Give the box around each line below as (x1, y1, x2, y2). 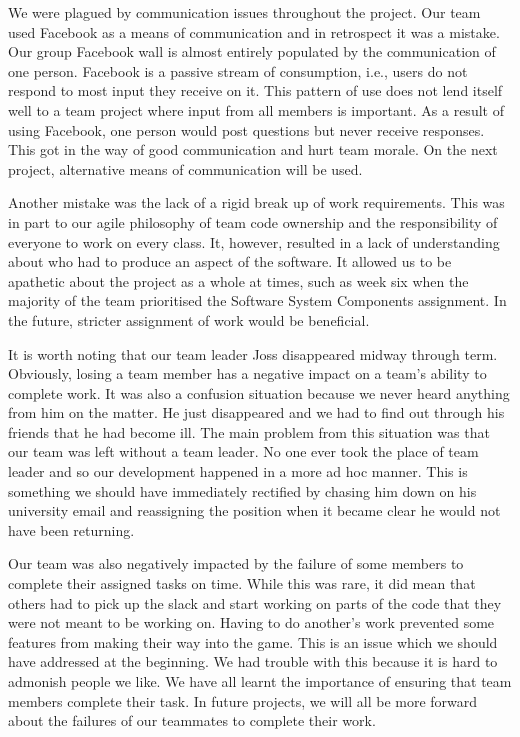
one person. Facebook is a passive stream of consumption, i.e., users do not (8, 60, 468, 81)
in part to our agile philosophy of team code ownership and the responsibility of (8, 211, 498, 232)
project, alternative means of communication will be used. (8, 158, 363, 179)
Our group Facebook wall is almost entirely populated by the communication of (8, 41, 496, 62)
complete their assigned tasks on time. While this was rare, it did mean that (8, 573, 476, 594)
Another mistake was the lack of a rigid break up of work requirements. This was (8, 192, 505, 213)
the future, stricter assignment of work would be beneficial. (8, 309, 370, 330)
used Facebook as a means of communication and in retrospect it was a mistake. (8, 21, 500, 42)
